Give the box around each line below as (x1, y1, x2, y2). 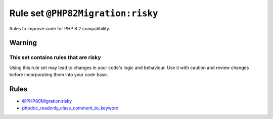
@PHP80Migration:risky (22, 98, 72, 104)
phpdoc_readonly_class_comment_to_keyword (22, 105, 119, 111)
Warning (9, 38, 37, 47)
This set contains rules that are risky (9, 54, 101, 61)
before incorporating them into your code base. (9, 72, 108, 78)
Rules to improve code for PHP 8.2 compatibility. (9, 25, 111, 31)
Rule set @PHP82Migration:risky (9, 8, 158, 19)
